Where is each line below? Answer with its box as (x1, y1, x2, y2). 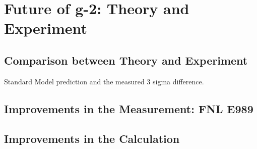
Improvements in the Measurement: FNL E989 (4, 101, 253, 116)
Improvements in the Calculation (4, 130, 180, 146)
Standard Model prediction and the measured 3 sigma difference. (4, 76, 204, 86)
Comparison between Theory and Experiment (4, 52, 248, 68)
